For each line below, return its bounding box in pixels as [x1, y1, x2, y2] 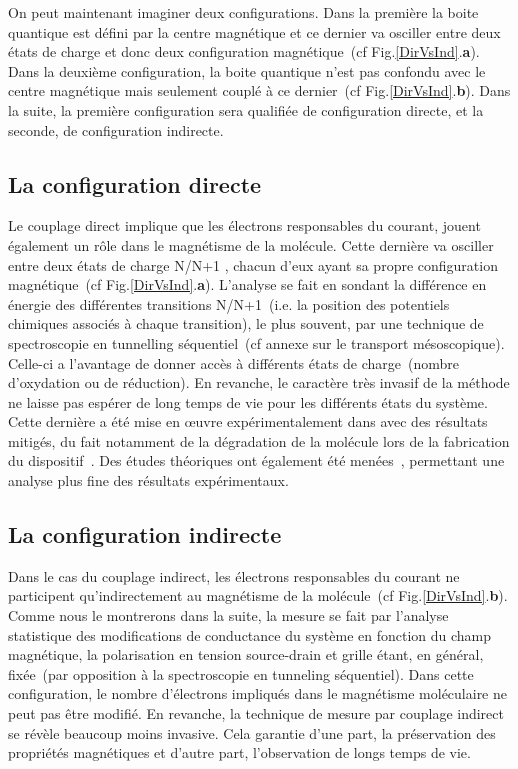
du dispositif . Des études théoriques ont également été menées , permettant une [8, 450, 505, 471]
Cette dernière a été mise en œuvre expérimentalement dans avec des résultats [8, 411, 488, 432]
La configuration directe [8, 168, 262, 199]
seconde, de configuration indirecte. [8, 119, 224, 140]
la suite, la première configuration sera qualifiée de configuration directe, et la [8, 99, 484, 120]
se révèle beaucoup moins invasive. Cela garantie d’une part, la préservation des [8, 722, 496, 743]
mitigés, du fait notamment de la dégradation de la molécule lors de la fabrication [8, 430, 510, 451]
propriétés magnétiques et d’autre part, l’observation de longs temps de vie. [8, 742, 471, 763]
